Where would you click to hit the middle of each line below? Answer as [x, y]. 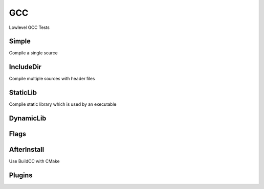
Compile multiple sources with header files [52, 79]
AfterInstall [26, 150]
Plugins [21, 176]
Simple [20, 41]
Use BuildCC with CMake [34, 161]
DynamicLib [28, 118]
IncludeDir [25, 67]
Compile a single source [33, 53]
